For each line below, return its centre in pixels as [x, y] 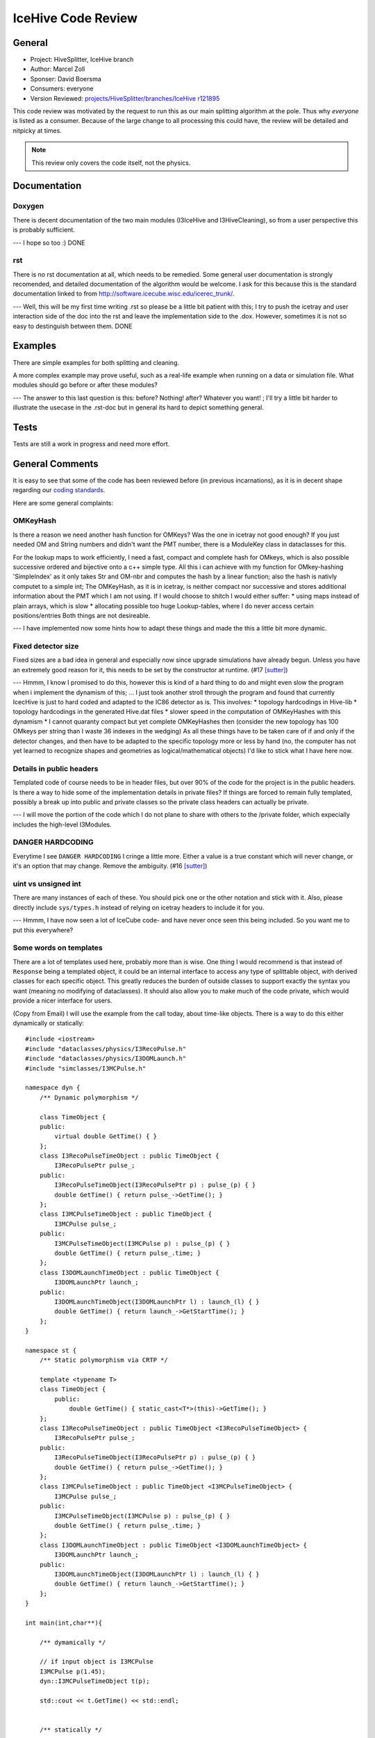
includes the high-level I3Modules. [62, 825]
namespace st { [51, 1350]
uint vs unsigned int [47, 884]
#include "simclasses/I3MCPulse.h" [86, 1068]
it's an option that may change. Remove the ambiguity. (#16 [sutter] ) [110, 866]
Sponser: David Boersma [66, 79]
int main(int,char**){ [64, 1623]
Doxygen [28, 206]
